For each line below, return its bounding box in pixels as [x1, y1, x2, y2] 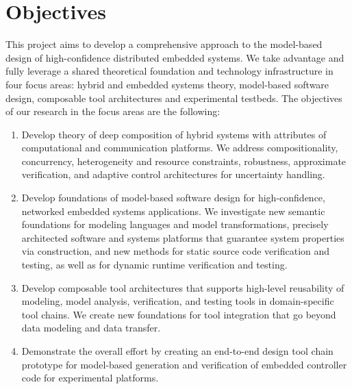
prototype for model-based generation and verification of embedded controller [21, 357, 347, 371]
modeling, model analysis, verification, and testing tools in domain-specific [21, 294, 334, 308]
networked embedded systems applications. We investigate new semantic [21, 203, 325, 218]
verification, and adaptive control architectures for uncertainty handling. [21, 167, 325, 181]
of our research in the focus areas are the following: [5, 104, 221, 118]
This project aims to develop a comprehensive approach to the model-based [5, 37, 323, 51]
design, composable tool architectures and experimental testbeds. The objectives [5, 90, 342, 105]
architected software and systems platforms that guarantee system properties [21, 230, 344, 244]
